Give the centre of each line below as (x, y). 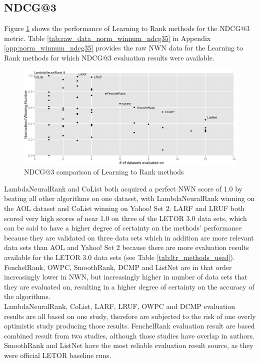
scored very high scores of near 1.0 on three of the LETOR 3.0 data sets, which (125, 218)
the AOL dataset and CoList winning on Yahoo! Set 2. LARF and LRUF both (124, 208)
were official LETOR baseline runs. (58, 355)
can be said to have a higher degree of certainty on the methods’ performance (123, 228)
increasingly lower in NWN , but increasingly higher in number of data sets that (126, 277)
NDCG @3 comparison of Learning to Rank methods (104, 172)
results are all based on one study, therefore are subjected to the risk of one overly (130, 316)
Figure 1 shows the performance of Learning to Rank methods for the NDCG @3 (127, 28)
